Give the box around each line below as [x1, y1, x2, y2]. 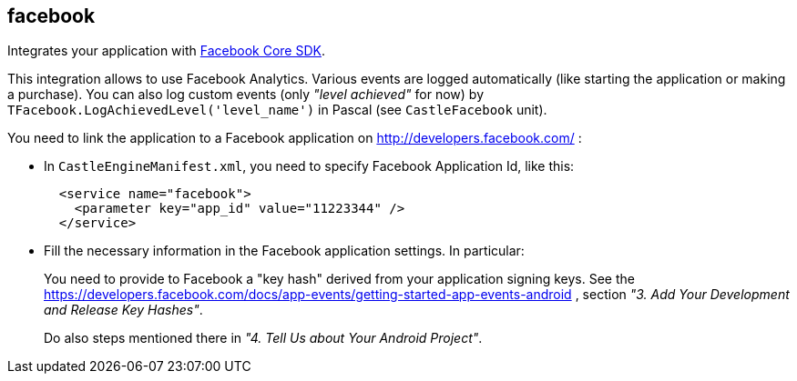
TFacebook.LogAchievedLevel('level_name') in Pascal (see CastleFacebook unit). [7, 102, 547, 118]
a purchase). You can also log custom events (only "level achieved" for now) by [7, 86, 485, 103]
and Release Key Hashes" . [44, 302, 203, 318]
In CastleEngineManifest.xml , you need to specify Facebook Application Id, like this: [44, 158, 575, 175]
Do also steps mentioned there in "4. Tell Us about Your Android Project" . [44, 330, 483, 346]
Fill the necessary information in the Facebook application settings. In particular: [44, 243, 525, 259]
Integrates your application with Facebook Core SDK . [7, 43, 325, 59]
